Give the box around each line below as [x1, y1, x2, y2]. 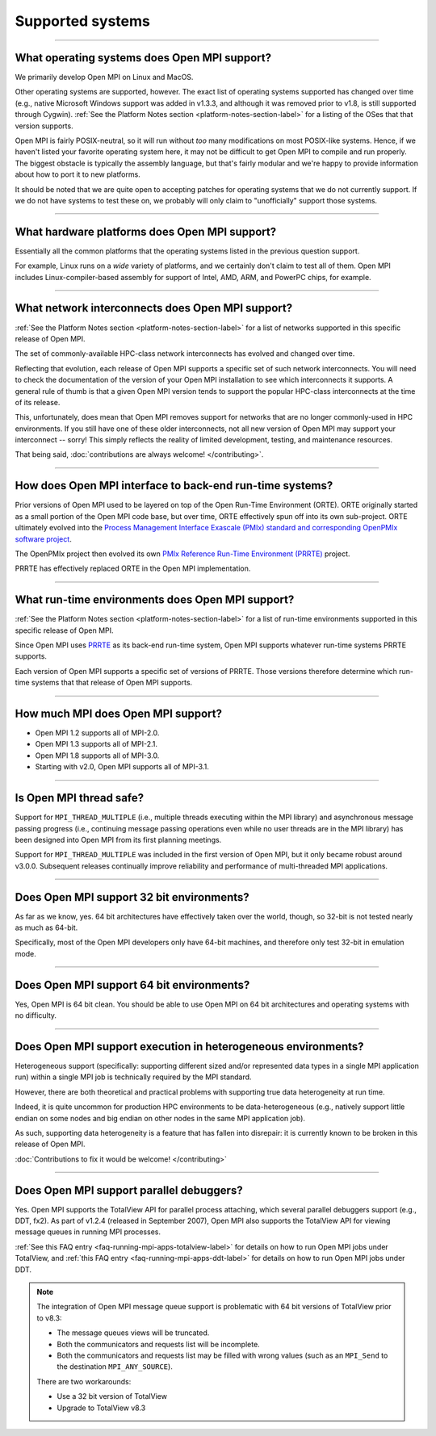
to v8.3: [36, 1312, 62, 1323]
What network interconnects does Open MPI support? [15, 301, 293, 315]
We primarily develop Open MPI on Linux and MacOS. [15, 73, 194, 82]
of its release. [15, 397, 61, 407]
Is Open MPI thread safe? [15, 791, 145, 805]
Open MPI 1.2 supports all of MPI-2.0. [35, 728, 160, 738]
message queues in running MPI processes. [15, 1227, 161, 1237]
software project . [15, 534, 72, 544]
